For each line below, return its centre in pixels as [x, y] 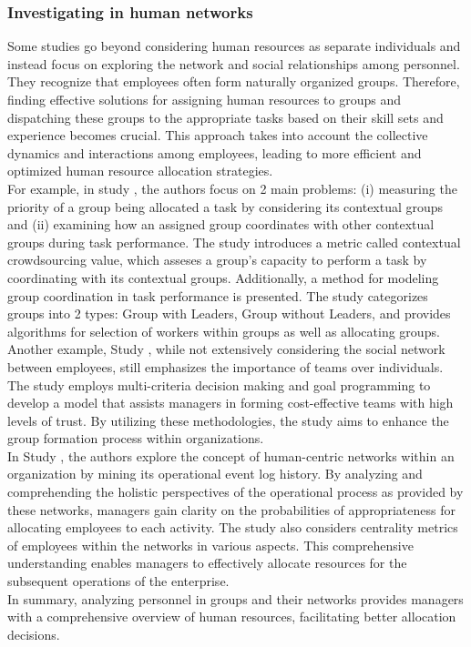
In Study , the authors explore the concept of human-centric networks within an [231, 455]
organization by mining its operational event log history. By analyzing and [215, 474]
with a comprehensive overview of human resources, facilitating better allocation [232, 617]
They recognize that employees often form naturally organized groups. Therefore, [234, 81]
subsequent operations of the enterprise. [118, 581]
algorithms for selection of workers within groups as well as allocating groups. [224, 331]
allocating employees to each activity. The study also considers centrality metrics [233, 527]
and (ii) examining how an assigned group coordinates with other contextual [221, 224]
